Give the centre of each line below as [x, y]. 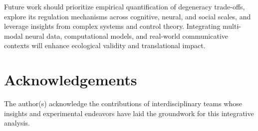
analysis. [17, 123]
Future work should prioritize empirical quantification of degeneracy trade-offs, [125, 6]
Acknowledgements [71, 80]
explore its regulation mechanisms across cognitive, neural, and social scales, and [128, 16]
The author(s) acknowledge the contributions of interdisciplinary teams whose [123, 103]
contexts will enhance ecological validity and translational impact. [105, 45]
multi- [232, 26]
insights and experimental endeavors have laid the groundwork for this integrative [129, 113]
